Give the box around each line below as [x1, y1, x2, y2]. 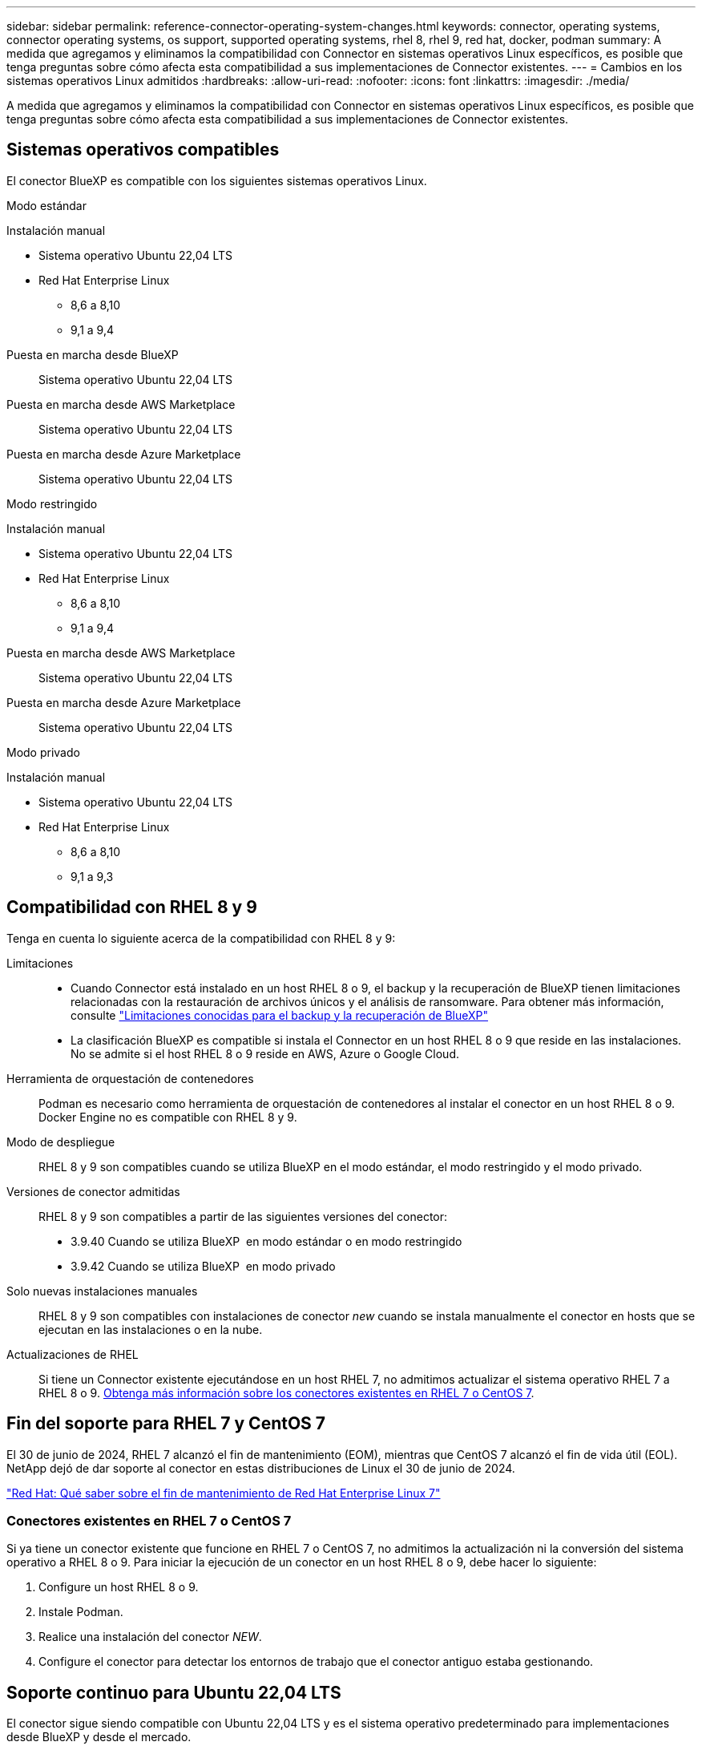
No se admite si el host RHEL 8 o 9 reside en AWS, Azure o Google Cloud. [71, 1046, 460, 1061]
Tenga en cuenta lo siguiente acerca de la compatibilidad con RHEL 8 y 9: [6, 931, 396, 945]
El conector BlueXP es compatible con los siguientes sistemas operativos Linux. [6, 173, 427, 188]
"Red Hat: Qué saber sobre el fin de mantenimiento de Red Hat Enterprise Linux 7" [6, 1485, 441, 1500]
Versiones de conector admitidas [6, 1184, 180, 1198]
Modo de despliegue [6, 1134, 115, 1149]
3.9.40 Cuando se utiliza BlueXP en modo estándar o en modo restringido [71, 1234, 462, 1248]
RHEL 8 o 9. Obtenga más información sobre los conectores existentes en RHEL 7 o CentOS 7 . [38, 1385, 535, 1400]
